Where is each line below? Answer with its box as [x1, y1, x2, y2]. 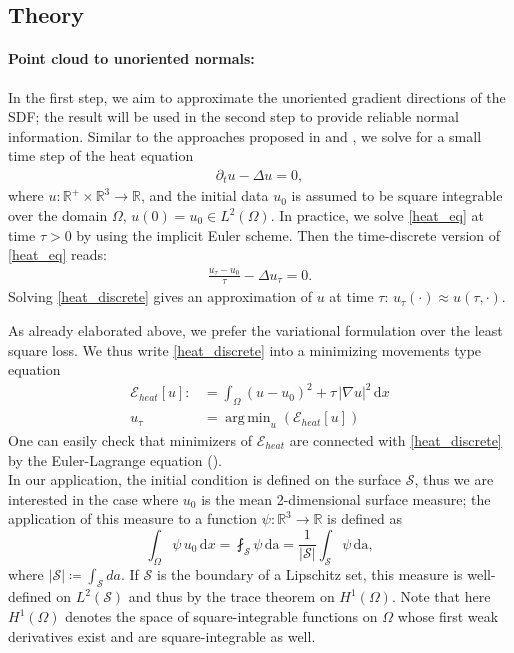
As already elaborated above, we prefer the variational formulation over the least [8, 319, 503, 340]
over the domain [8, 205, 108, 226]
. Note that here [391, 586, 491, 607]
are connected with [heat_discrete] [289, 429, 502, 450]
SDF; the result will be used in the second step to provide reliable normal [8, 106, 459, 127]
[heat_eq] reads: [8, 244, 107, 265]
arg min [225, 411, 271, 426]
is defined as [327, 508, 402, 529]
